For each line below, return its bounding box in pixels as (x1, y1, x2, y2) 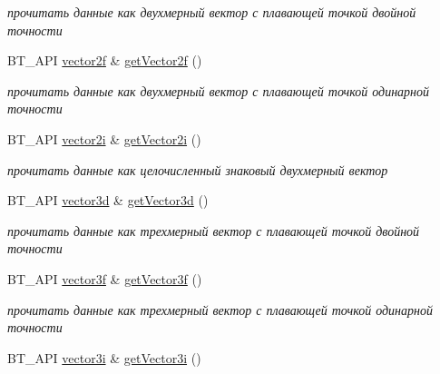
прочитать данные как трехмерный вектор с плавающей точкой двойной (7, 221, 420, 240)
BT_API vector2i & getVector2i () (7, 129, 201, 148)
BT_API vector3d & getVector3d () (7, 191, 209, 210)
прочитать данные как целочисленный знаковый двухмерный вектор (7, 160, 388, 179)
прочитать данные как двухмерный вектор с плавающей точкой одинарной (7, 81, 430, 100)
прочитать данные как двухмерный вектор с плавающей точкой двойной (7, 3, 416, 21)
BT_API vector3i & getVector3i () (7, 348, 201, 367)
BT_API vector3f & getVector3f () (7, 269, 202, 288)
